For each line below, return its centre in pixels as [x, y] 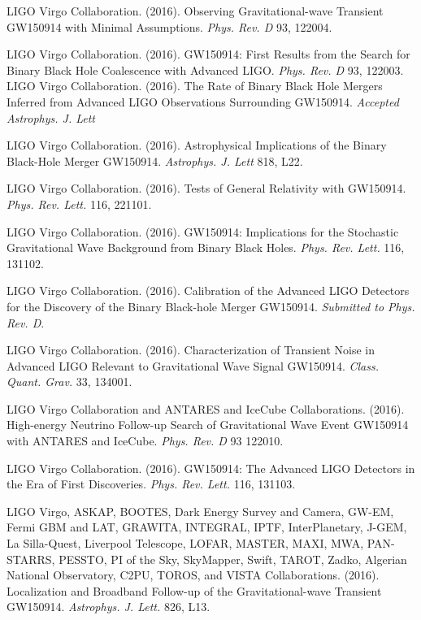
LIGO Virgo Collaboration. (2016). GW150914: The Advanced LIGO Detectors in [211, 468]
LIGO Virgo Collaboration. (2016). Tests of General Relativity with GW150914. [206, 188]
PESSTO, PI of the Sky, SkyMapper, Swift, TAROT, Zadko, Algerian [233, 559]
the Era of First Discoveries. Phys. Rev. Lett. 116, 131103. [151, 484]
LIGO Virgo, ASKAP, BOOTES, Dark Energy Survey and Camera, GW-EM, [200, 511]
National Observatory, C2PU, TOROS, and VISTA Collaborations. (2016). [193, 575]
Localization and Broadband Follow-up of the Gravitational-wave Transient [194, 590]
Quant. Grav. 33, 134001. [69, 382]
